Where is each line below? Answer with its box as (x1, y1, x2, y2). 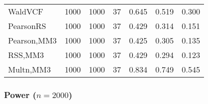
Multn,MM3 (8, 63, 51, 75)
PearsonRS (8, 20, 46, 31)
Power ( (4, 88, 37, 100)
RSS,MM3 (8, 49, 44, 60)
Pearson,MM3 (8, 34, 57, 46)
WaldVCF (8, 5, 44, 17)
